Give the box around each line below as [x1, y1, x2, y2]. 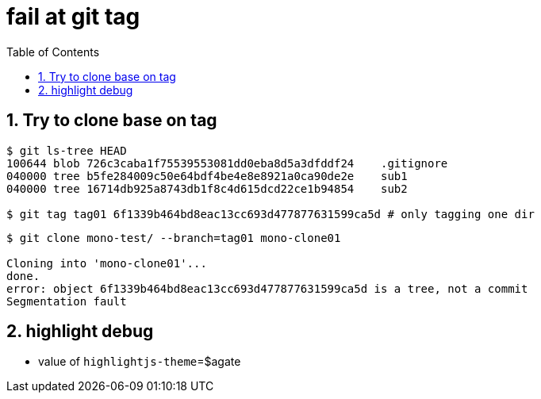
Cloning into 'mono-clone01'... [6, 256, 207, 270]
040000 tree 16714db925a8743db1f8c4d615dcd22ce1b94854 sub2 [6, 182, 408, 195]
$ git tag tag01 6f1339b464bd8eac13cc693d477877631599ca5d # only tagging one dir [6, 207, 535, 221]
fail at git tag [6, 3, 140, 30]
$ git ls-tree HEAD [6, 144, 127, 157]
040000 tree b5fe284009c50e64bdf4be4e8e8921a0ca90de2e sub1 [6, 169, 408, 182]
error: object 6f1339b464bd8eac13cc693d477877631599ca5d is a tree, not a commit [6, 282, 528, 295]
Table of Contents [6, 44, 100, 59]
